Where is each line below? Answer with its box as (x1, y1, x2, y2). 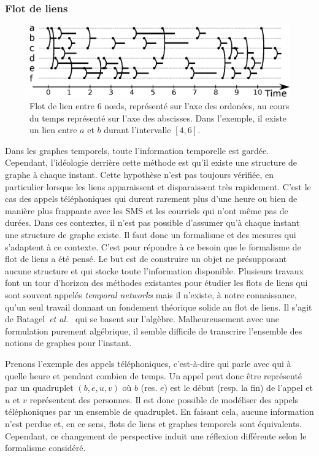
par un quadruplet (5, 381, 74, 394)
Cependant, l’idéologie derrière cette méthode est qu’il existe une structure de (5, 156, 298, 169)
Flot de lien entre (29, 99, 95, 112)
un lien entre (29, 123, 77, 136)
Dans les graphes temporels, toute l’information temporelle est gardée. (5, 144, 269, 157)
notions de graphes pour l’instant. (5, 336, 132, 349)
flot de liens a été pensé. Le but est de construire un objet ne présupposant (5, 252, 287, 265)
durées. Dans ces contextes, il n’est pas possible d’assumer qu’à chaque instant (5, 216, 300, 229)
